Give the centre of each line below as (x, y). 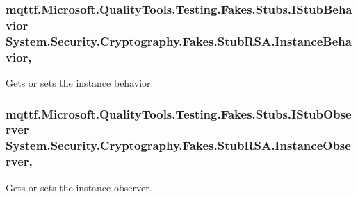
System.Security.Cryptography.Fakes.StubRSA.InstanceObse (178, 145)
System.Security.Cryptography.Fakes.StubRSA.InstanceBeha (179, 41)
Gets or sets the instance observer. (79, 187)
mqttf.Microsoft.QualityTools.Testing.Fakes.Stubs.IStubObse (179, 113)
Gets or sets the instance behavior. (80, 82)
